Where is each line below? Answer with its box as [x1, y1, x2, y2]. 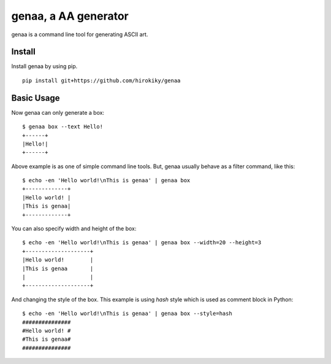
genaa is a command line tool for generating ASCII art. [11, 31, 148, 38]
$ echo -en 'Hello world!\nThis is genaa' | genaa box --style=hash [22, 310, 232, 317]
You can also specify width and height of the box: [11, 225, 137, 233]
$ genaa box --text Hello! [22, 123, 104, 130]
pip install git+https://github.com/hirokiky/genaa [22, 77, 181, 84]
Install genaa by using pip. [11, 63, 78, 70]
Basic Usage [11, 93, 60, 103]
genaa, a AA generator [11, 9, 129, 23]
